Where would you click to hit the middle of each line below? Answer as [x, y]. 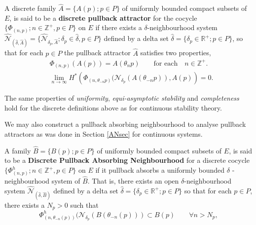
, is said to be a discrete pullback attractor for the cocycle [103, 18]
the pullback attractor [97, 53]
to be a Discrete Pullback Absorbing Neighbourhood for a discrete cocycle [127, 160]
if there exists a [119, 27]
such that [84, 205]
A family [18, 150]
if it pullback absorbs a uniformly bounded [160, 170]
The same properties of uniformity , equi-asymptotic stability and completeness [122, 98]
